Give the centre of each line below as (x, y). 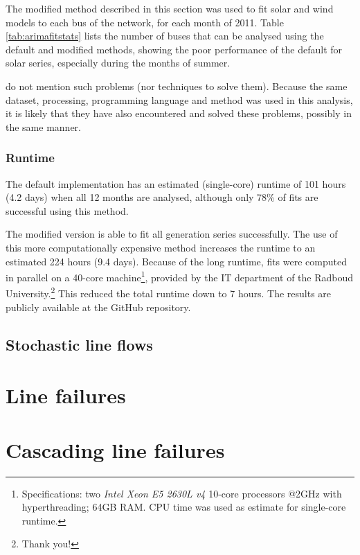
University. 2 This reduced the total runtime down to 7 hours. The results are (169, 292)
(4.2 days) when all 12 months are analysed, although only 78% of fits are (162, 197)
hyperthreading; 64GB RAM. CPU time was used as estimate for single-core (184, 507)
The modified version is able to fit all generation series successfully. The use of (172, 234)
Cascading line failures (115, 449)
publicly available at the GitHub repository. (98, 307)
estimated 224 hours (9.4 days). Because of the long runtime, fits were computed (176, 261)
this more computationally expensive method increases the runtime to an (161, 247)
